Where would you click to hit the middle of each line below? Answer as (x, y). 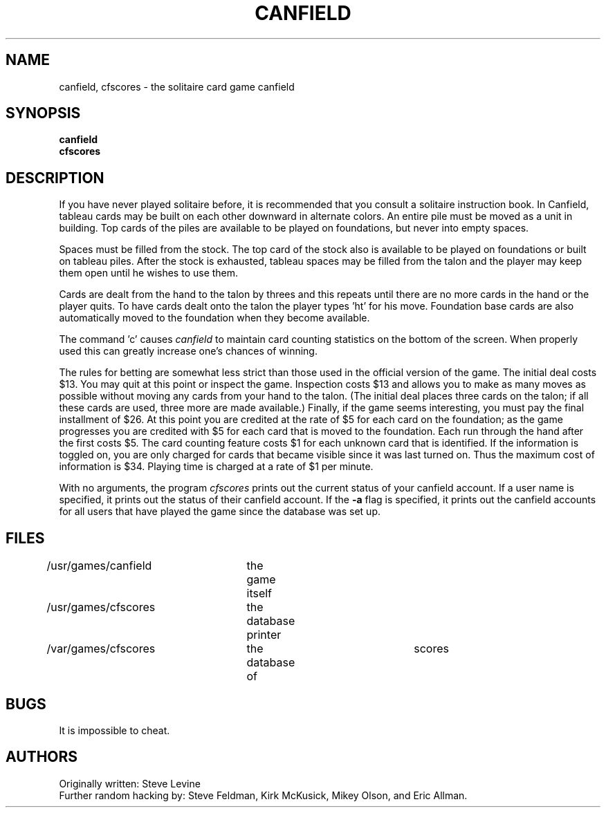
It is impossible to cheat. (114, 730)
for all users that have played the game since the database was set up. (220, 512)
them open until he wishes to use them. (149, 273)
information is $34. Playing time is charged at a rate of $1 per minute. (216, 467)
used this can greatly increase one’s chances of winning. (188, 351)
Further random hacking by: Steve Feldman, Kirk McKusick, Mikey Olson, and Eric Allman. (263, 795)
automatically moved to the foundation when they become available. (214, 318)
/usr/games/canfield (99, 566)
